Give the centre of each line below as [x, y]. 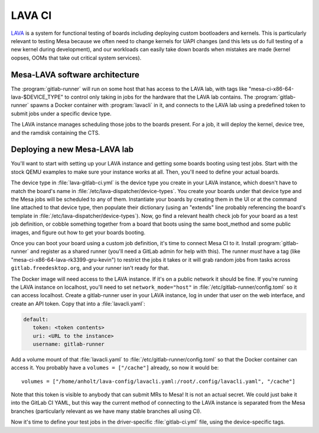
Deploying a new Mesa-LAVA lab [72, 150]
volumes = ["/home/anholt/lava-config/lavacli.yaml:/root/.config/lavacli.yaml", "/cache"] [158, 381]
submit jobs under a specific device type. [61, 113]
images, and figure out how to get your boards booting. [78, 232]
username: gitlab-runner [69, 344]
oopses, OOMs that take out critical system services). [76, 58]
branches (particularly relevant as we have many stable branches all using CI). [106, 411]
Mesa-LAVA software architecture [75, 75]
